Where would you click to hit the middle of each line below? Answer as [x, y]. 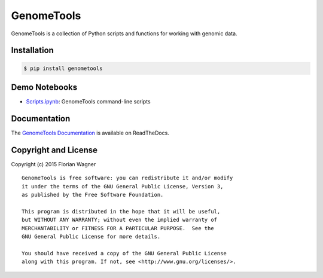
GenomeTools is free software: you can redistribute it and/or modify [127, 178]
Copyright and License [54, 150]
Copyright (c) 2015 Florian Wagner [54, 164]
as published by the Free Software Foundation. [93, 195]
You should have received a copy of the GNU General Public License [124, 253]
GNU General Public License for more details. [91, 236]
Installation [32, 51]
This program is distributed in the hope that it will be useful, [121, 211]
